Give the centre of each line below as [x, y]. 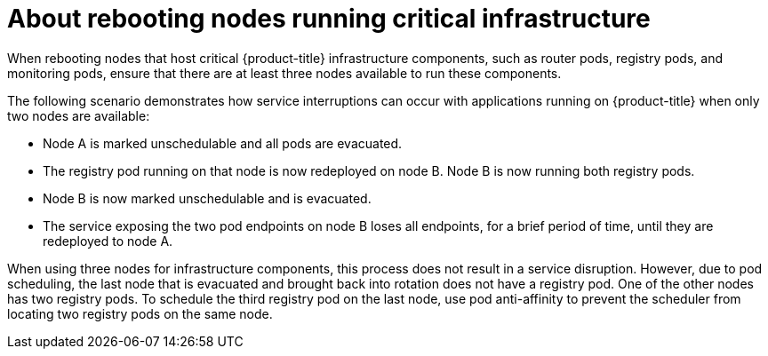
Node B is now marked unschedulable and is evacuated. [207, 198]
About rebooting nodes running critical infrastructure [329, 19]
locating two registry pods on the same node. [140, 313]
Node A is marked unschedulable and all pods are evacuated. [223, 143]
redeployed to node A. [108, 241]
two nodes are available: [79, 115]
